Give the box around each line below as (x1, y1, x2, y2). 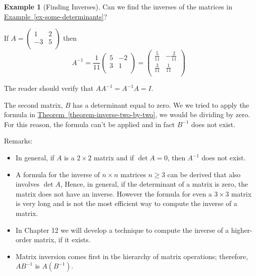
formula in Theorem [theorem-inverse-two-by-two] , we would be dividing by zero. (4, 109, 250, 120)
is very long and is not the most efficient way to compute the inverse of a (15, 198, 237, 208)
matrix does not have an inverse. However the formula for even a (15, 188, 212, 199)
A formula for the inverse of (15, 169, 100, 179)
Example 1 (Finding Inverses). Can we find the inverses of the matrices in (4, 1, 232, 11)
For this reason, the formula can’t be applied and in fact (4, 119, 175, 129)
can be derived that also (167, 169, 241, 179)
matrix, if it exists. (34, 234, 91, 245)
